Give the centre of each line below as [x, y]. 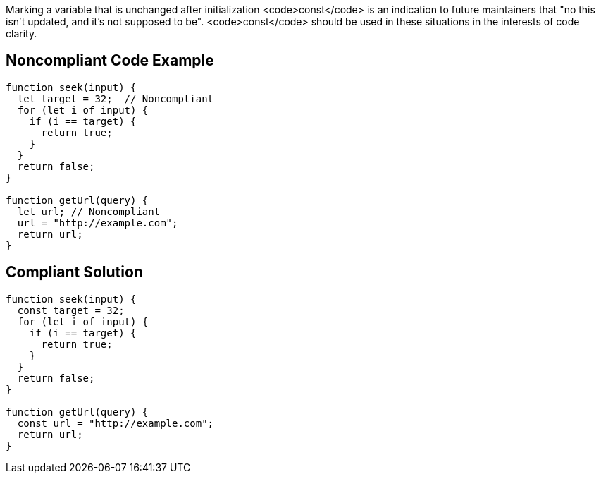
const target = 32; [71, 310]
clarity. [21, 34]
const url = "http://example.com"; [116, 423]
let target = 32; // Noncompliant [116, 98]
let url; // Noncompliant [89, 211]
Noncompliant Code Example [110, 61]
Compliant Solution [74, 272]
